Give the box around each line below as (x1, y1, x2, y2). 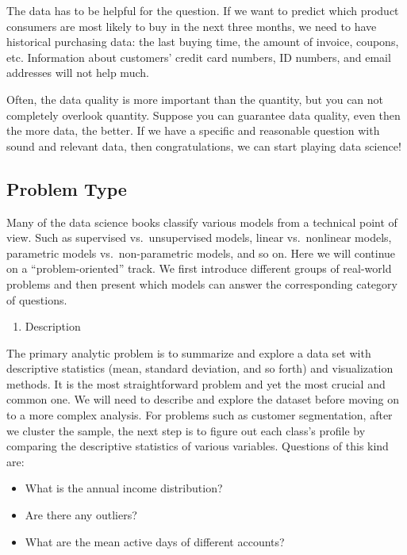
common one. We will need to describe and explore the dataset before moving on (6, 391, 399, 408)
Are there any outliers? (25, 507, 137, 523)
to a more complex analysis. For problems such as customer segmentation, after (6, 407, 393, 423)
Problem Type (6, 176, 127, 201)
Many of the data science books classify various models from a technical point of (6, 213, 397, 230)
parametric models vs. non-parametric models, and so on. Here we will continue (6, 244, 396, 261)
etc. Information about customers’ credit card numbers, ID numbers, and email (6, 48, 391, 65)
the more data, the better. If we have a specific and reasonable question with (6, 122, 380, 139)
